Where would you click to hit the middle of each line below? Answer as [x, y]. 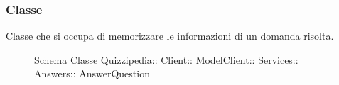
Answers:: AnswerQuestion [92, 73]
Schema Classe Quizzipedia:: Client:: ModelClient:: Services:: [166, 59]
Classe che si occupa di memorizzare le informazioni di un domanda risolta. [170, 36]
